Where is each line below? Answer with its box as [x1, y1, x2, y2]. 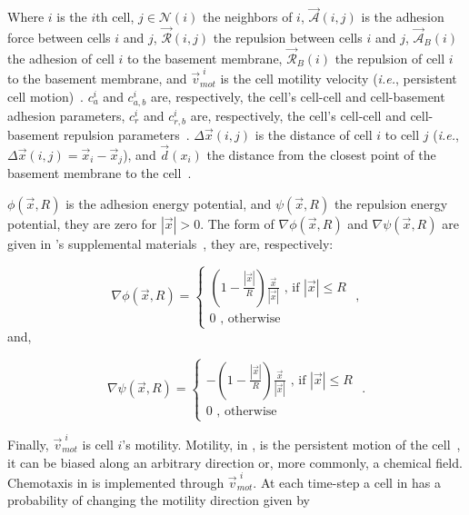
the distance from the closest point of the [206, 144, 436, 163]
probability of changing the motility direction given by [7, 490, 311, 510]
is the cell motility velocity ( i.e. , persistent [220, 69, 457, 88]
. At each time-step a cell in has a [253, 472, 441, 491]
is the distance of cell [254, 125, 373, 144]
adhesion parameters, [7, 105, 125, 124]
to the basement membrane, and [7, 69, 187, 88]
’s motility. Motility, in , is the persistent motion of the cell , [122, 434, 461, 453]
